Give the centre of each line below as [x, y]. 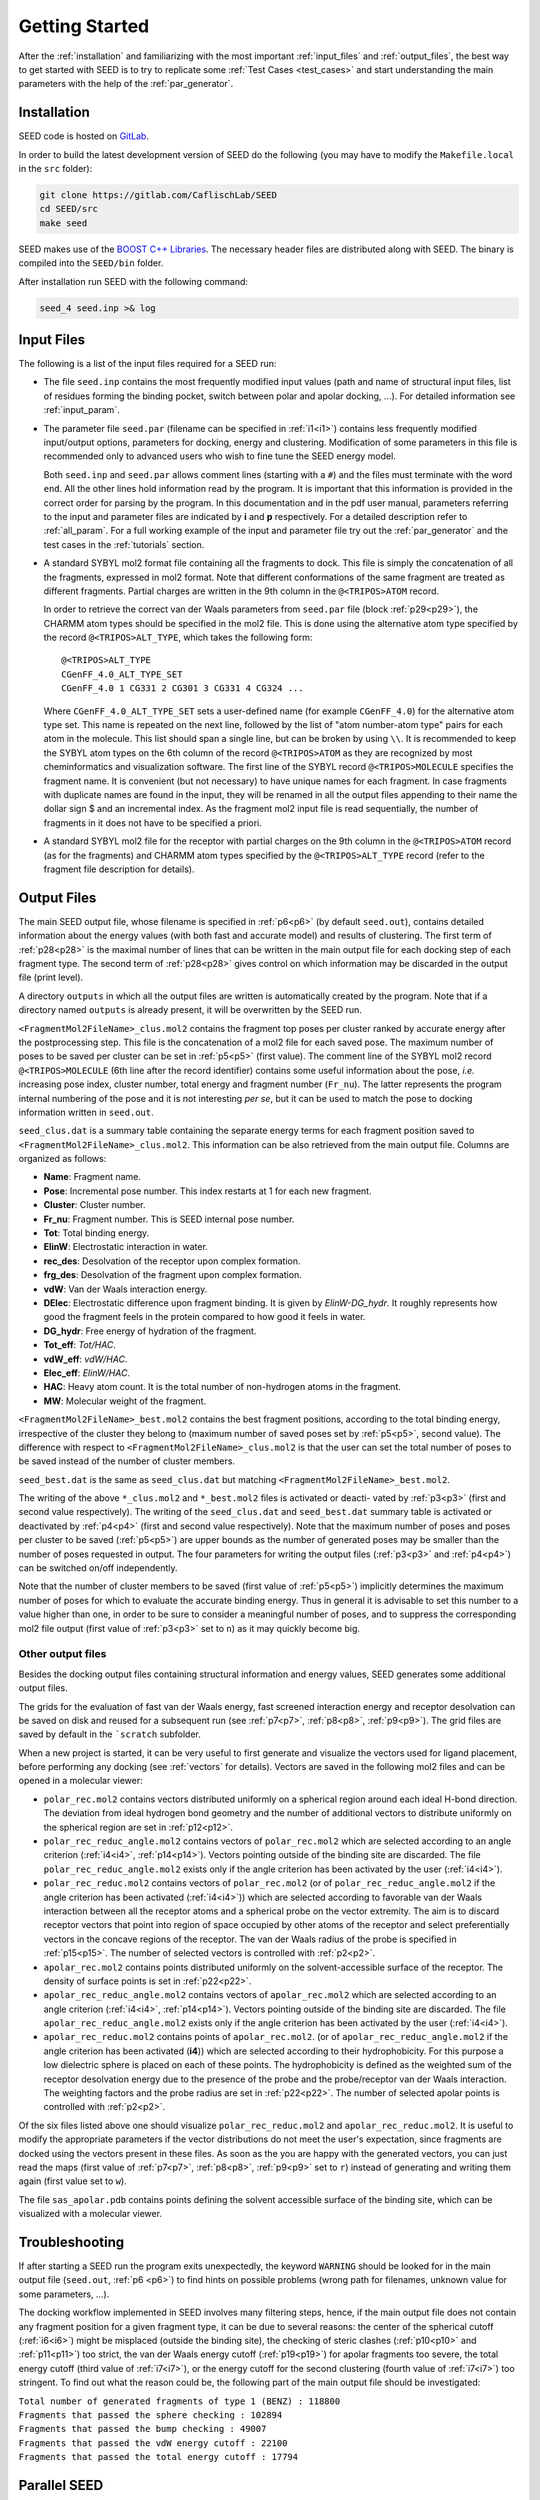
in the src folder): [55, 169]
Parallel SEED [61, 2485]
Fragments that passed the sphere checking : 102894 [150, 2414]
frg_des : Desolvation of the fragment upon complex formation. [172, 1275]
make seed [63, 223]
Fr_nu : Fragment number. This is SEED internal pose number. [169, 1219]
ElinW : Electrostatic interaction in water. [126, 1247]
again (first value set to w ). [72, 2181]
